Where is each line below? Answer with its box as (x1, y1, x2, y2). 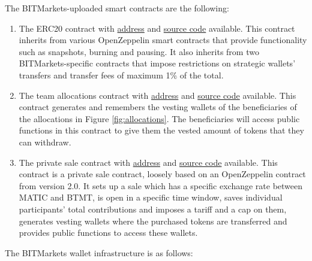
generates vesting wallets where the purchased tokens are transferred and (19, 214, 287, 227)
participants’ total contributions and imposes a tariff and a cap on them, (19, 202, 287, 215)
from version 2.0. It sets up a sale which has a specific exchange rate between (19, 179, 303, 192)
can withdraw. (19, 135, 71, 148)
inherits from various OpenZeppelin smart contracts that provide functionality (19, 34, 307, 46)
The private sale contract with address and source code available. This (19, 156, 278, 168)
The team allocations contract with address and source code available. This (19, 89, 296, 101)
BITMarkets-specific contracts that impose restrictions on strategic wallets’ (19, 57, 296, 69)
